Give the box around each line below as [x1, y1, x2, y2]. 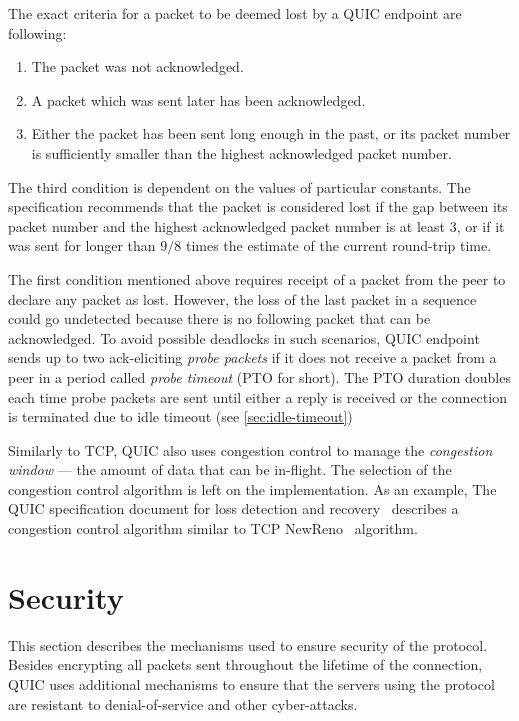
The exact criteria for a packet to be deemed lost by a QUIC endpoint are [8, 3, 462, 23]
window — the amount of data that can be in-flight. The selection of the [8, 459, 452, 480]
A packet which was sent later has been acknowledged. [31, 89, 366, 110]
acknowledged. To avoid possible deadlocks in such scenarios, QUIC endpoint [8, 327, 480, 348]
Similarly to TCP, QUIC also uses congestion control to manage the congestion [8, 439, 493, 460]
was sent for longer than [8, 235, 156, 256]
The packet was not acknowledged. [31, 56, 244, 77]
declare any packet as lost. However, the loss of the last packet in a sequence [8, 288, 477, 309]
